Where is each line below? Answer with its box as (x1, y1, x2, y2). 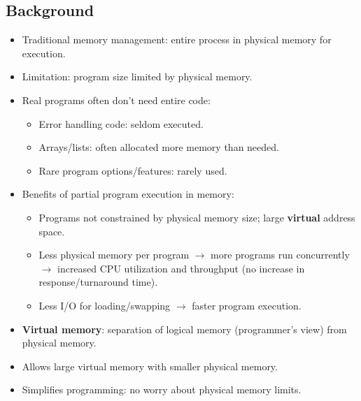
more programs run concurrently (211, 247, 350, 262)
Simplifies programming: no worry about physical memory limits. (22, 382, 302, 397)
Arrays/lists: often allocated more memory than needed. (38, 140, 279, 154)
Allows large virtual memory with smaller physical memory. (22, 358, 278, 373)
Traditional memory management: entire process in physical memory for (22, 32, 332, 47)
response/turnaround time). (38, 275, 158, 289)
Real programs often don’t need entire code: (22, 92, 211, 107)
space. (38, 224, 65, 238)
